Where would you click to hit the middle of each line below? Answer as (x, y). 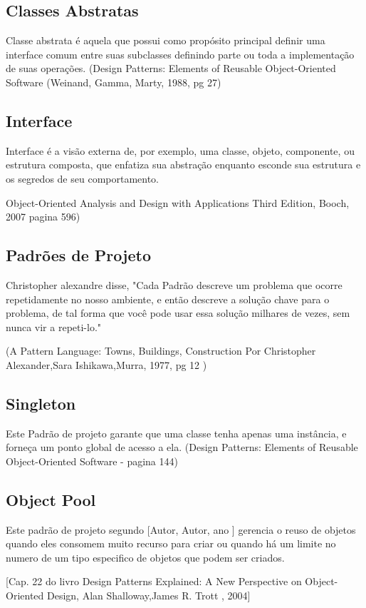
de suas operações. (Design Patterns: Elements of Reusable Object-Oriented (171, 68)
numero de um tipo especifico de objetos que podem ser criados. (145, 557)
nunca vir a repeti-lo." (54, 326)
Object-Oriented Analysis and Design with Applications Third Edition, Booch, (178, 202)
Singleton (41, 403)
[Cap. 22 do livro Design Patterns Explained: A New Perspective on (154, 581)
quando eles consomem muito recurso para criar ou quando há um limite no (171, 543)
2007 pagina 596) (43, 217)
